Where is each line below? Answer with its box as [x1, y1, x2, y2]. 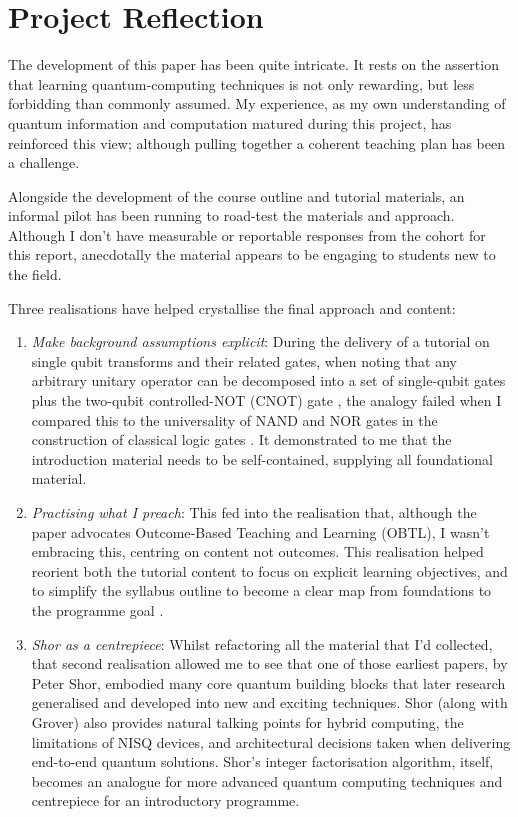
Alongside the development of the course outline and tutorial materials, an [8, 185, 465, 206]
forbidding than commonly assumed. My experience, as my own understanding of [8, 93, 506, 114]
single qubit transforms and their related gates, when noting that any [31, 350, 457, 371]
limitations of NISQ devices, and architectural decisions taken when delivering [31, 731, 511, 752]
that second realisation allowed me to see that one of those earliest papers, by [31, 653, 508, 674]
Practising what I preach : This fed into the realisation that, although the [31, 502, 477, 522]
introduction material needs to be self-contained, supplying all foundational [31, 448, 494, 469]
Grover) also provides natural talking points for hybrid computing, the [31, 711, 464, 732]
